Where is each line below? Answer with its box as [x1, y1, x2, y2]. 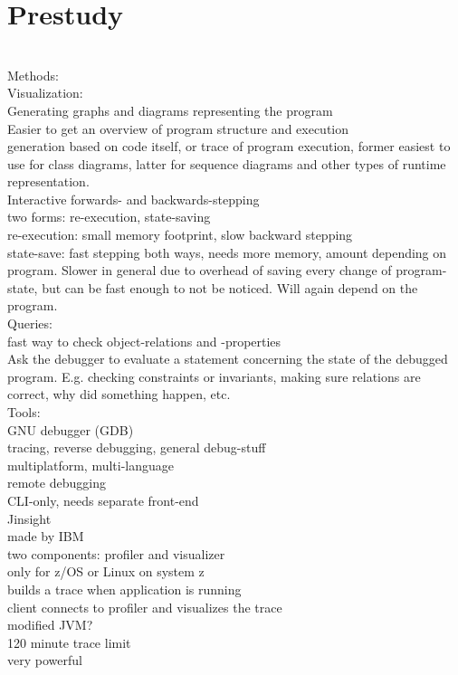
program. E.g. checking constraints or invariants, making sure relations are [7, 366, 421, 385]
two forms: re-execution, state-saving [7, 207, 211, 226]
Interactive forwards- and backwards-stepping [7, 189, 260, 208]
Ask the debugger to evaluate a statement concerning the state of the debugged [7, 349, 448, 368]
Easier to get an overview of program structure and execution [7, 119, 349, 138]
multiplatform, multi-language [7, 455, 175, 474]
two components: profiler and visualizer [7, 544, 225, 563]
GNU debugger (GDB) [7, 420, 134, 439]
